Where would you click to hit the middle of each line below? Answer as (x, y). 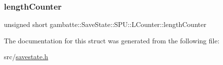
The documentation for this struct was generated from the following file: (112, 40)
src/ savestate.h (26, 57)
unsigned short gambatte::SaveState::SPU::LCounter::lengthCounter (105, 24)
